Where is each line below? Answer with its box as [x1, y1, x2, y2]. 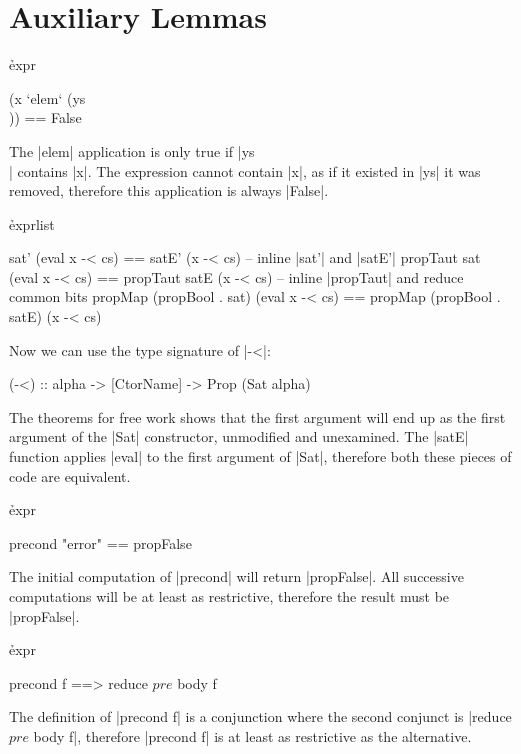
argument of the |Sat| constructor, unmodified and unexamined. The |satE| [9, 426, 469, 447]
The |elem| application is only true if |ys [9, 140, 255, 161]
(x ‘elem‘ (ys [9, 87, 86, 108]
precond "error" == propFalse [9, 532, 192, 553]
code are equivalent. [9, 465, 131, 486]
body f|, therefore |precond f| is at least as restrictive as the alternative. [33, 725, 472, 746]
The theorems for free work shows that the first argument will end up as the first [9, 406, 506, 427]
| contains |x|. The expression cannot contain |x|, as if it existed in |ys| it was [9, 160, 481, 181]
